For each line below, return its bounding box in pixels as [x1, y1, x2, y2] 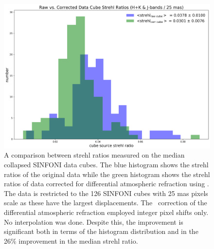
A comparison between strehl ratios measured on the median [4, 150, 185, 160]
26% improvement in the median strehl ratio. [4, 235, 138, 246]
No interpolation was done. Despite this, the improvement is [4, 216, 183, 227]
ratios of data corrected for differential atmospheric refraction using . [4, 178, 209, 189]
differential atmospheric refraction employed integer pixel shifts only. [4, 207, 209, 217]
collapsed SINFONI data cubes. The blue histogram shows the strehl [4, 159, 209, 169]
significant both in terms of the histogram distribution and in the [4, 226, 198, 236]
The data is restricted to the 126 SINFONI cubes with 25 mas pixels [4, 188, 208, 198]
